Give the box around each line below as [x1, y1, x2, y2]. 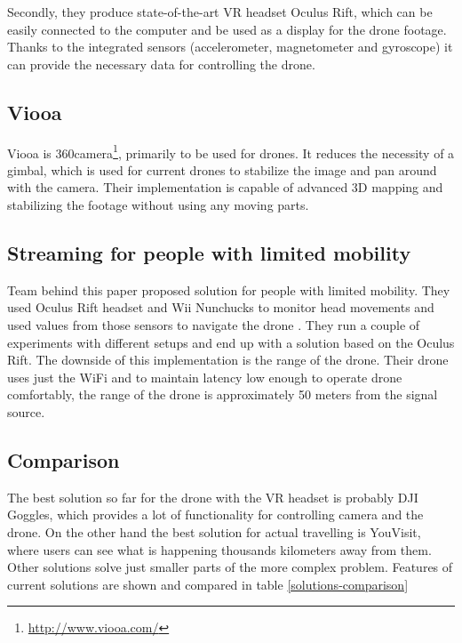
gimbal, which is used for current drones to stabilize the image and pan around [7, 160, 437, 179]
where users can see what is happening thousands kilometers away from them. [7, 540, 432, 559]
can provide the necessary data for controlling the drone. [7, 54, 315, 73]
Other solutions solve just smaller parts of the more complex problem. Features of [7, 558, 453, 576]
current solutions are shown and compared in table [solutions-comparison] [7, 575, 409, 593]
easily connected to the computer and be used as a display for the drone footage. [7, 20, 447, 38]
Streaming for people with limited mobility [7, 239, 411, 266]
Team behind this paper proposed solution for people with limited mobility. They [7, 280, 450, 299]
